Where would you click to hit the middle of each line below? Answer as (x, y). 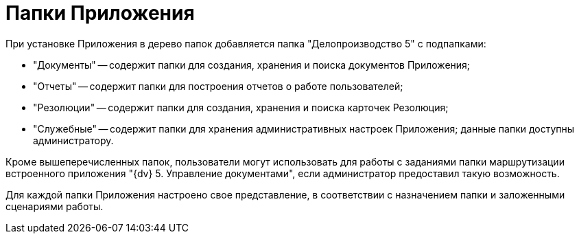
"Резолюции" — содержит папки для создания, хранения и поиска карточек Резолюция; (241, 107)
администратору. (73, 140)
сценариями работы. (55, 206)
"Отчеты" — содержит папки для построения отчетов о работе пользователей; (218, 86)
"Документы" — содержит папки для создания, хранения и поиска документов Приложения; (252, 65)
